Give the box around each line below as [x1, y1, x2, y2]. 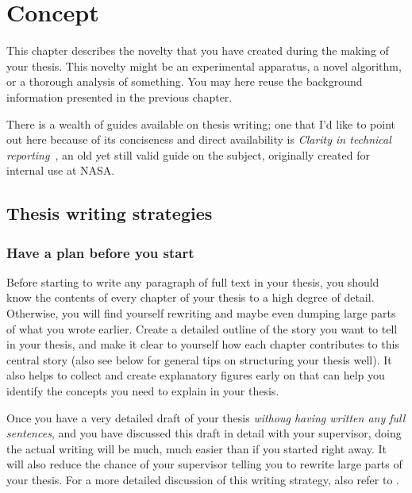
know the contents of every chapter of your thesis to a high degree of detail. [6, 289, 375, 306]
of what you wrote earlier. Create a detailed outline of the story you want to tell [6, 320, 398, 337]
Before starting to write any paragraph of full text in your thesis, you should [6, 273, 379, 290]
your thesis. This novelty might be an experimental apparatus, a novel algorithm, [6, 57, 402, 74]
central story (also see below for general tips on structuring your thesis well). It [6, 351, 392, 368]
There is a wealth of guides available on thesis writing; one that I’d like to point [6, 115, 395, 132]
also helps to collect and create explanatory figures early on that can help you [6, 367, 385, 383]
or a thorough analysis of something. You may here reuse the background [6, 73, 363, 90]
